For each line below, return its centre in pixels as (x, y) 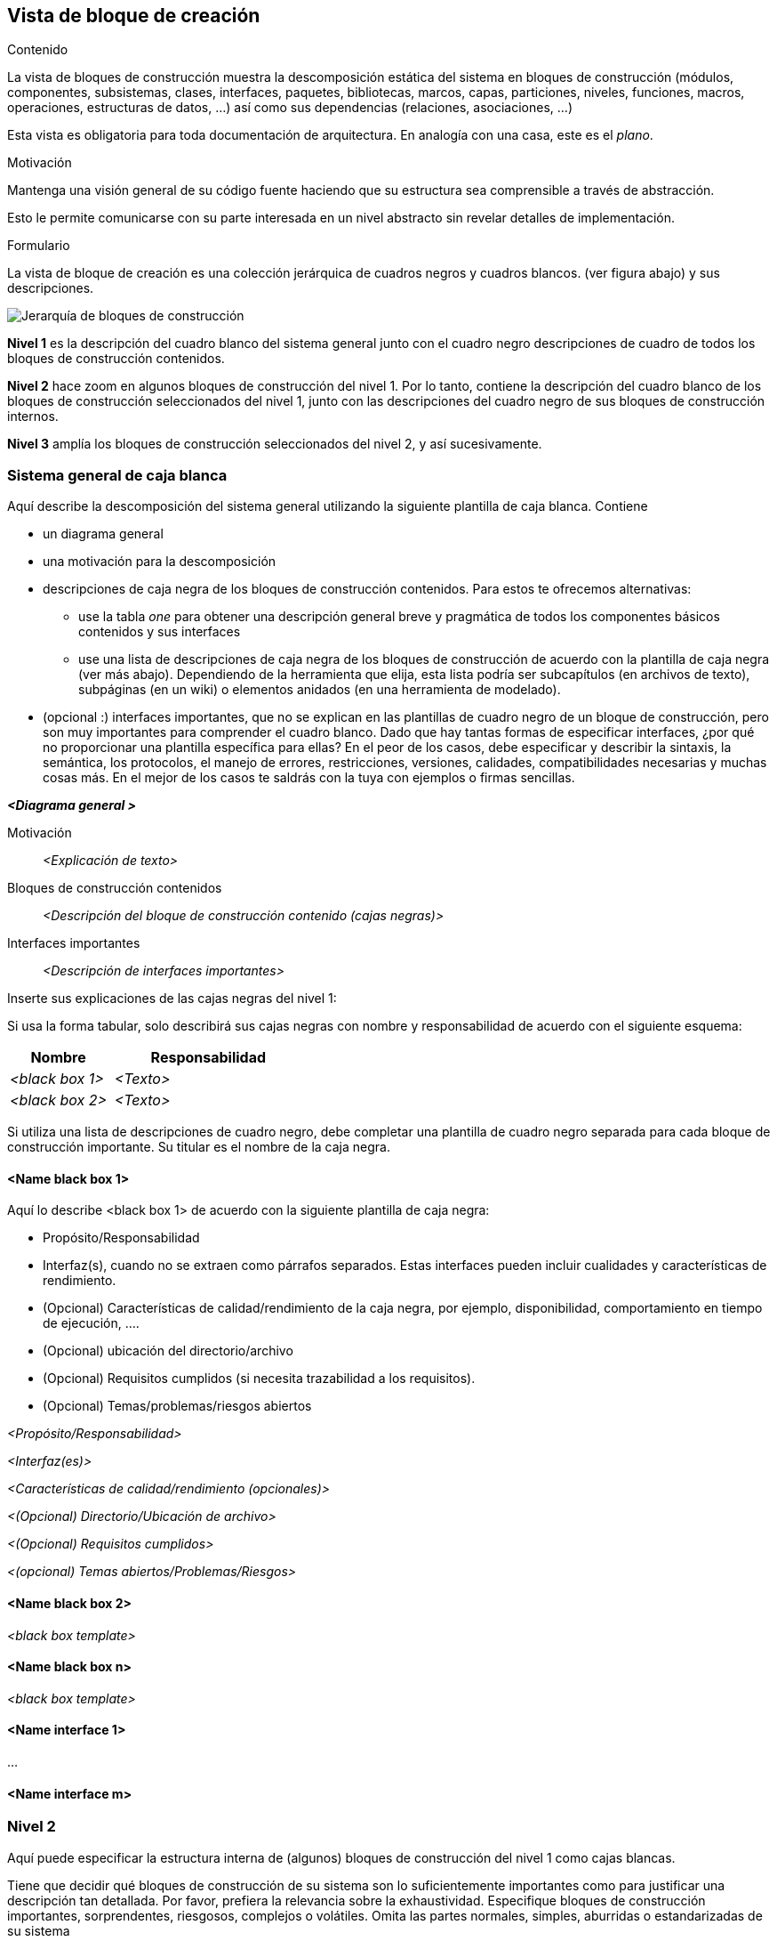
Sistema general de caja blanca (117, 475)
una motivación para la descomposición (160, 562)
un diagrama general (103, 534)
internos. (33, 417)
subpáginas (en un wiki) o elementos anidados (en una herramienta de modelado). (320, 690)
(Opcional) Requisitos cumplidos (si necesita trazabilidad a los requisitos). (259, 1379)
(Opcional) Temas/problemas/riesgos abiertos (177, 1406)
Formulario (39, 246)
